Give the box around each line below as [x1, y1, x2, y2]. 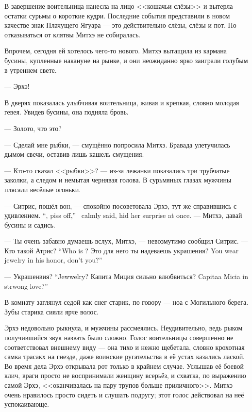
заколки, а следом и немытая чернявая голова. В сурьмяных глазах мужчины [4, 175, 232, 185]
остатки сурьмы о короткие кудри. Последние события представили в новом [4, 10, 230, 20]
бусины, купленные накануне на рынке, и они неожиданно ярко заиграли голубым [4, 55, 248, 65]
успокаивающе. [4, 399, 49, 409]
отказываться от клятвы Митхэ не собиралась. [4, 29, 141, 39]
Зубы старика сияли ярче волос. [4, 306, 99, 316]
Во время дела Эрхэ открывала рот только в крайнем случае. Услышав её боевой [4, 361, 244, 371]
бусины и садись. [4, 219, 55, 230]
